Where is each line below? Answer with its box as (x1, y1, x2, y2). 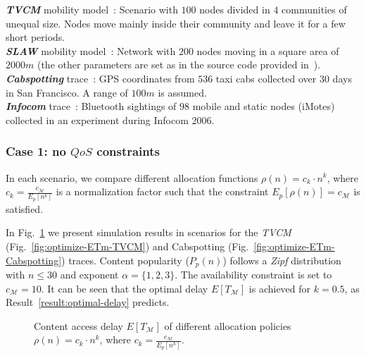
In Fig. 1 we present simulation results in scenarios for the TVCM (6, 225, 291, 240)
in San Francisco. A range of (6, 85, 128, 99)
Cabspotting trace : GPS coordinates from (6, 70, 195, 85)
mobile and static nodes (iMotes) (192, 99, 335, 113)
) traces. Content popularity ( (61, 252, 189, 267)
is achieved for (248, 281, 311, 295)
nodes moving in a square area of (196, 43, 339, 58)
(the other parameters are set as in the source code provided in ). (37, 57, 321, 72)
